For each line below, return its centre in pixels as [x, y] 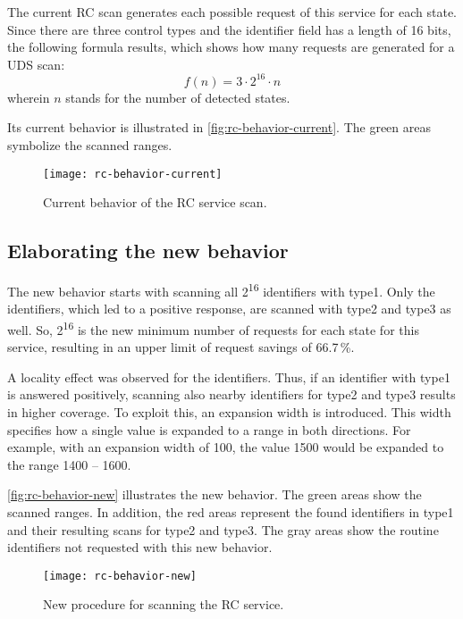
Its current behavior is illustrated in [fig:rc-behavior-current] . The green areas [219, 127]
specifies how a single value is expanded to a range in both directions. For [209, 429]
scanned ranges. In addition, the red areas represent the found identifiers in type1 [231, 511]
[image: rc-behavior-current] [133, 174]
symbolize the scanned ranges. [90, 145]
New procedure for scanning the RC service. [164, 604]
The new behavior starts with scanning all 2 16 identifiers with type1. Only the [221, 290]
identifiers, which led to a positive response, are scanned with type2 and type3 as [229, 309]
